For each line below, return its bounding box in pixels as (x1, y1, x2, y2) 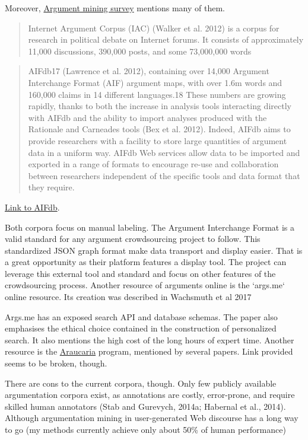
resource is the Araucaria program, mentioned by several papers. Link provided (5, 345, 293, 358)
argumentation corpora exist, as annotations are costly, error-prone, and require (5, 388, 295, 401)
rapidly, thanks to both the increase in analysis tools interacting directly (28, 100, 291, 112)
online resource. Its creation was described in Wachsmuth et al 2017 (5, 291, 252, 303)
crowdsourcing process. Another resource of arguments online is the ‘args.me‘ (5, 279, 285, 291)
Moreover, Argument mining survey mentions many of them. (5, 2, 225, 14)
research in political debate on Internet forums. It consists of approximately (28, 33, 304, 46)
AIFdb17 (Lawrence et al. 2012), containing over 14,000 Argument (28, 65, 269, 77)
